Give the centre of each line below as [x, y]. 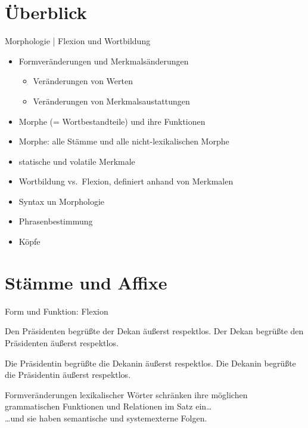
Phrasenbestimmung [56, 221]
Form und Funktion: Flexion [57, 311]
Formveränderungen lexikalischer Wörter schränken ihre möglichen [126, 394]
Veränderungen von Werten [83, 81]
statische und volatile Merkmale [77, 161]
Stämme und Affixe [86, 282]
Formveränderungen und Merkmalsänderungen [104, 61]
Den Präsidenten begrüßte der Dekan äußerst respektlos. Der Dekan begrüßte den [154, 331]
